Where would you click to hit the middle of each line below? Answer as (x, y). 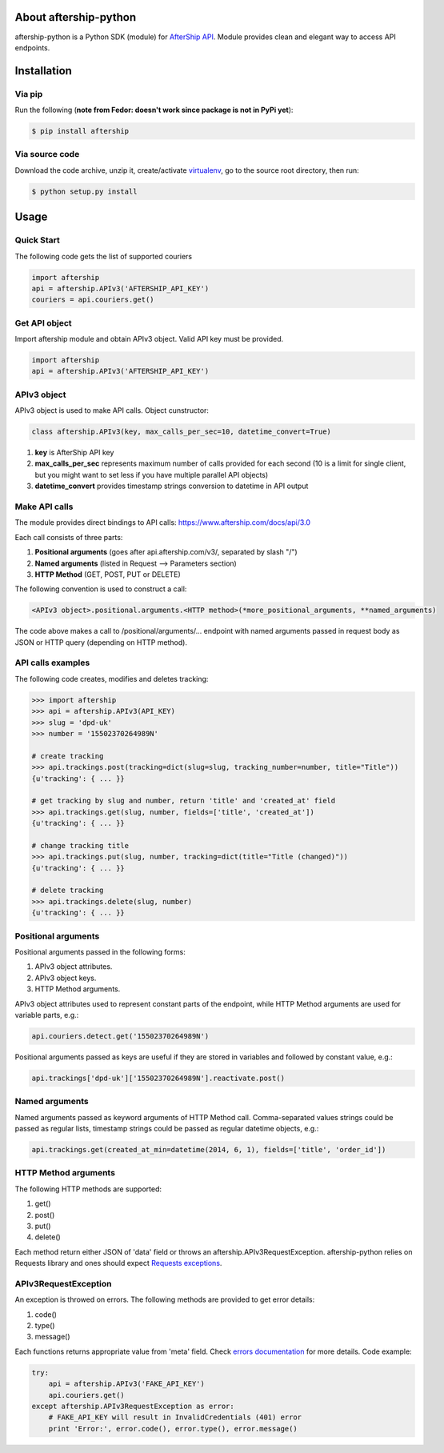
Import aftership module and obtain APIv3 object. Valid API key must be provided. (149, 339)
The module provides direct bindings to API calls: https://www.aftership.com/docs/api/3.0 (163, 522)
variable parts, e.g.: (47, 1015)
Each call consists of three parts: (69, 537)
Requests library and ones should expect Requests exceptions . (118, 1263)
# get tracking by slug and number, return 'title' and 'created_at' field (184, 801)
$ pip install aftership (80, 131)
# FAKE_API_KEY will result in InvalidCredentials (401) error (175, 1417)
